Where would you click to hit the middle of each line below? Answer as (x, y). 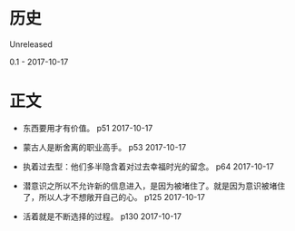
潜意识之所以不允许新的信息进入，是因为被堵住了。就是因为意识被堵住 (154, 186)
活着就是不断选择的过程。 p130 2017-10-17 (102, 216)
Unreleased (31, 44)
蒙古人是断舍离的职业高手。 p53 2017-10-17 (104, 147)
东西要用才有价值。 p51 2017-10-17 (88, 128)
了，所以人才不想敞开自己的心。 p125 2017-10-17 (114, 197)
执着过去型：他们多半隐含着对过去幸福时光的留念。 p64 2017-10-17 (148, 166)
